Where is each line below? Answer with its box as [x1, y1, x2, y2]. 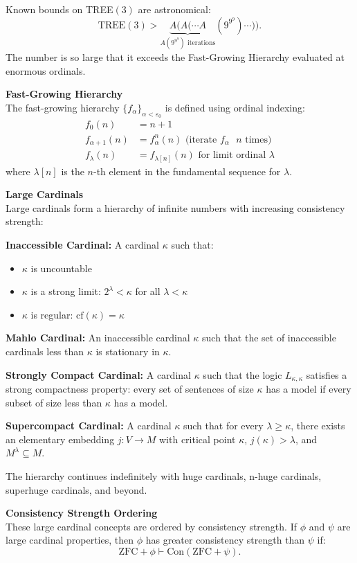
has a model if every [266, 381, 351, 395]
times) [245, 134, 272, 145]
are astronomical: [138, 2, 211, 16]
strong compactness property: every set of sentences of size [6, 381, 254, 395]
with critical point [158, 431, 236, 446]
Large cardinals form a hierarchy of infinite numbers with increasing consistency [6, 200, 345, 215]
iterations [187, 39, 216, 47]
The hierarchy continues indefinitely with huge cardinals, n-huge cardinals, [6, 468, 322, 483]
